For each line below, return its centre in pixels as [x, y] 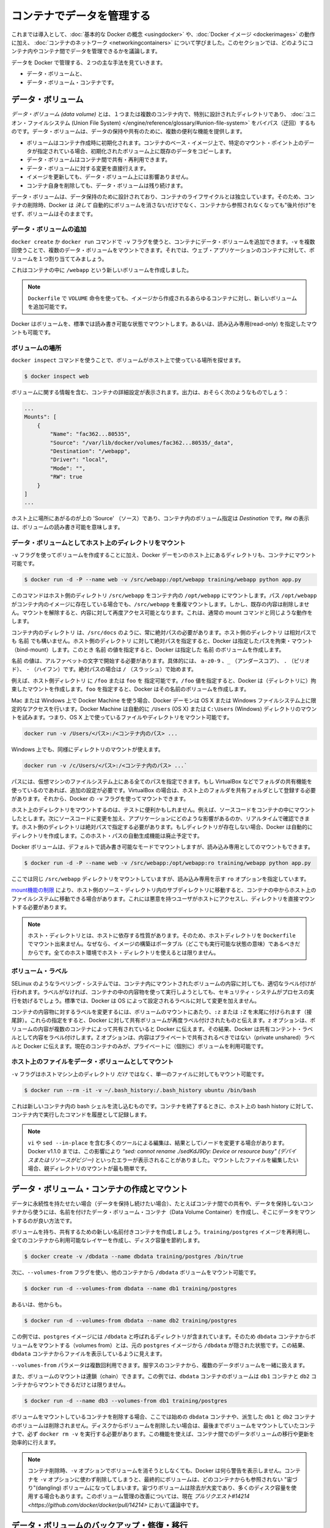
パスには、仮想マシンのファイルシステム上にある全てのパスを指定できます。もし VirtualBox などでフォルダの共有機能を [162, 782]
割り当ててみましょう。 [78, 259]
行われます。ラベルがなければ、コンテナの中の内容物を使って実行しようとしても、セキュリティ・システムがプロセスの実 [163, 992]
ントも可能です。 [33, 332]
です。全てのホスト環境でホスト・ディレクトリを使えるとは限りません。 [129, 952]
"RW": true [66, 477]
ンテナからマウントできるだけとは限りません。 [70, 1385]
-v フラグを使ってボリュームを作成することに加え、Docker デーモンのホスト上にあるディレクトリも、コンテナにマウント [164, 555]
